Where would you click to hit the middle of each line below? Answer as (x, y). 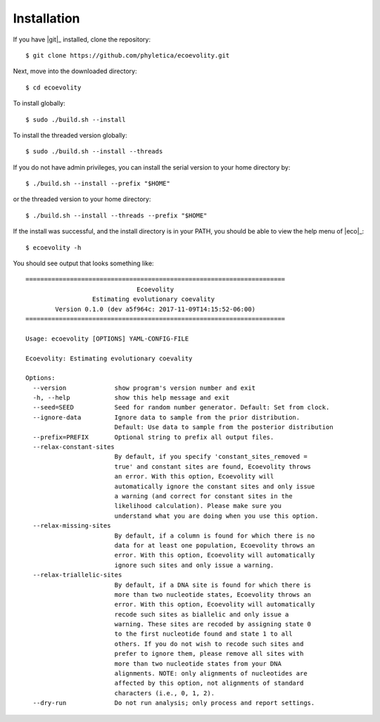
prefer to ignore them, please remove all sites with (209, 654)
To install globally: (39, 103)
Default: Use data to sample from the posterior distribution (224, 427)
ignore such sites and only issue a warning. (194, 565)
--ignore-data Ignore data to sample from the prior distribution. (166, 417)
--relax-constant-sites (74, 447)
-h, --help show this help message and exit (131, 398)
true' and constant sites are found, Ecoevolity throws (213, 467)
